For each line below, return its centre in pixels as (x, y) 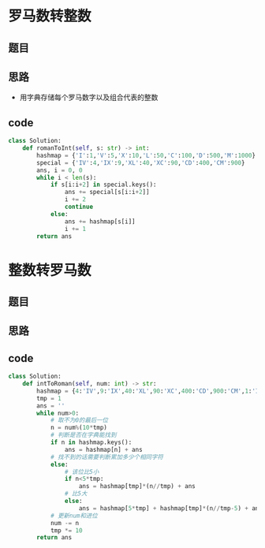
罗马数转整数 (50, 16)
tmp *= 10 (66, 530)
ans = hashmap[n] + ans (104, 449)
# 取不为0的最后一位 (79, 420)
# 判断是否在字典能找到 (83, 435)
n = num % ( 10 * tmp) (79, 428)
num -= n (65, 523)
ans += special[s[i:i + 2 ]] (107, 192)
